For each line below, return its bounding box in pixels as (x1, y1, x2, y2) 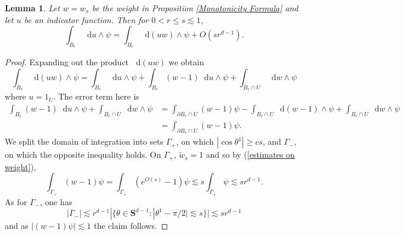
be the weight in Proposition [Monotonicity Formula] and (91, 2, 298, 14)
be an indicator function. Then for (24, 13, 149, 25)
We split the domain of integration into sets (5, 135, 164, 148)
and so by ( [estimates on (206, 148, 295, 161)
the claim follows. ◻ (94, 219, 168, 232)
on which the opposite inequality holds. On (5, 148, 161, 161)
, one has (40, 195, 72, 208)
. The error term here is (53, 90, 139, 103)
